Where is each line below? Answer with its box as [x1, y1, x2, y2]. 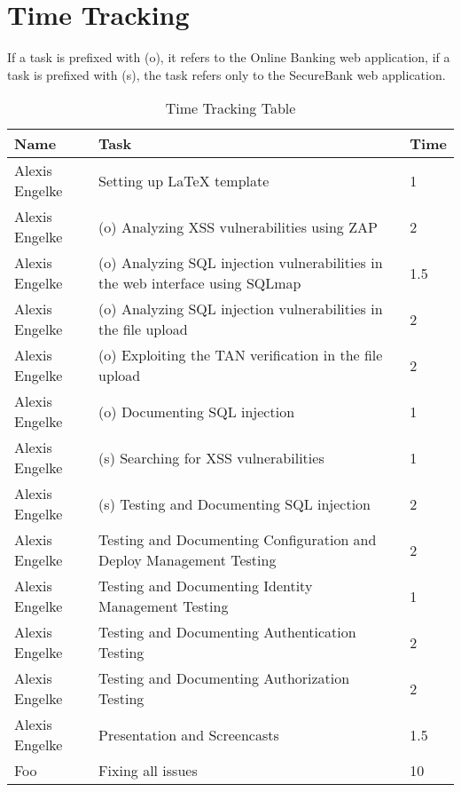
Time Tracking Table [165, 98, 296, 119]
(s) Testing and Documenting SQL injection [98, 493, 371, 514]
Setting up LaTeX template [98, 170, 270, 191]
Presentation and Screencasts [98, 724, 279, 745]
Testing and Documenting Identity [98, 575, 313, 597]
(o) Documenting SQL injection [98, 400, 295, 422]
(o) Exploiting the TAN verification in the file [98, 345, 383, 366]
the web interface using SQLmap [98, 273, 301, 294]
